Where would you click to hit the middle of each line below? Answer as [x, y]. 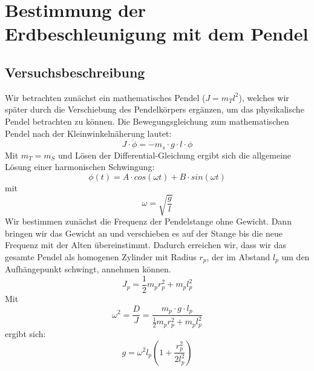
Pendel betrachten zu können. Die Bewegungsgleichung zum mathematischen [147, 121]
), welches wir [264, 97]
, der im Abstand [238, 256]
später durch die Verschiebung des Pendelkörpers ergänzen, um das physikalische [155, 109]
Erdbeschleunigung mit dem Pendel [157, 34]
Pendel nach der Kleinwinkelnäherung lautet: [88, 133]
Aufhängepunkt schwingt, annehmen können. [88, 269]
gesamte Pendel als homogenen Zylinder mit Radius [101, 256]
